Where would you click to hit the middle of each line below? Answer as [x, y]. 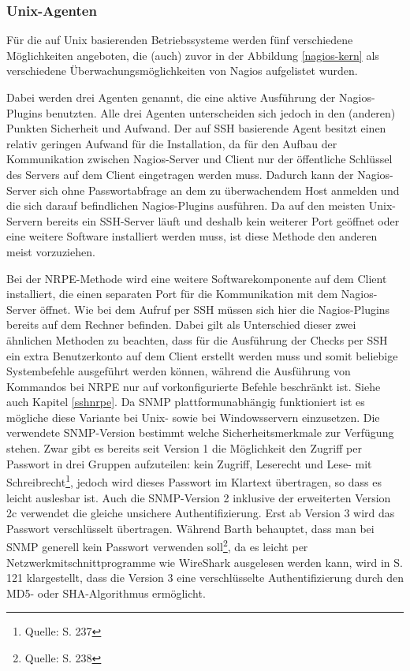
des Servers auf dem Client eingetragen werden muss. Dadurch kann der [180, 174]
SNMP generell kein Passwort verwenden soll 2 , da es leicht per [157, 545]
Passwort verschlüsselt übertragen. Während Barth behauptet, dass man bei [190, 528]
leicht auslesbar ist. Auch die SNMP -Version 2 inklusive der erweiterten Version [199, 497]
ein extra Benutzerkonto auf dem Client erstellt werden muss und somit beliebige [202, 355]
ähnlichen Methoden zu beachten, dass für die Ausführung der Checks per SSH [197, 339]
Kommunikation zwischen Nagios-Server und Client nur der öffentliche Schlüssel [199, 159]
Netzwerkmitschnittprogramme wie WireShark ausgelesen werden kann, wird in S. [205, 562]
